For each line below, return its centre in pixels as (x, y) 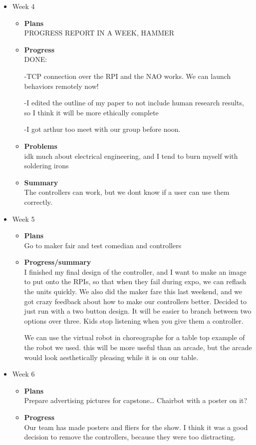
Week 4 (23, 6)
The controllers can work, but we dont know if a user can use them (127, 192)
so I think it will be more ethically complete (91, 112)
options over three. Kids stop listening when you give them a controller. (134, 320)
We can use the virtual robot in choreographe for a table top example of (134, 337)
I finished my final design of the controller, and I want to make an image (135, 271)
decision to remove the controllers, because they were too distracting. (130, 437)
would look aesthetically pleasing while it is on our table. (111, 357)
